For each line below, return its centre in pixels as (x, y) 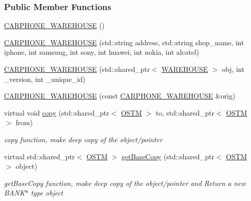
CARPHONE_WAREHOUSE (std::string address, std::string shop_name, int (124, 42)
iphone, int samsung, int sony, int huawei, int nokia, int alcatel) (102, 52)
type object (47, 193)
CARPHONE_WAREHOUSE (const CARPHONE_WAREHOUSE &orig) (120, 96)
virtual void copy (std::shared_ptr (57, 112)
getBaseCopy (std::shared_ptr (168, 156)
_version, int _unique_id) (45, 79)
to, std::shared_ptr (185, 112)
